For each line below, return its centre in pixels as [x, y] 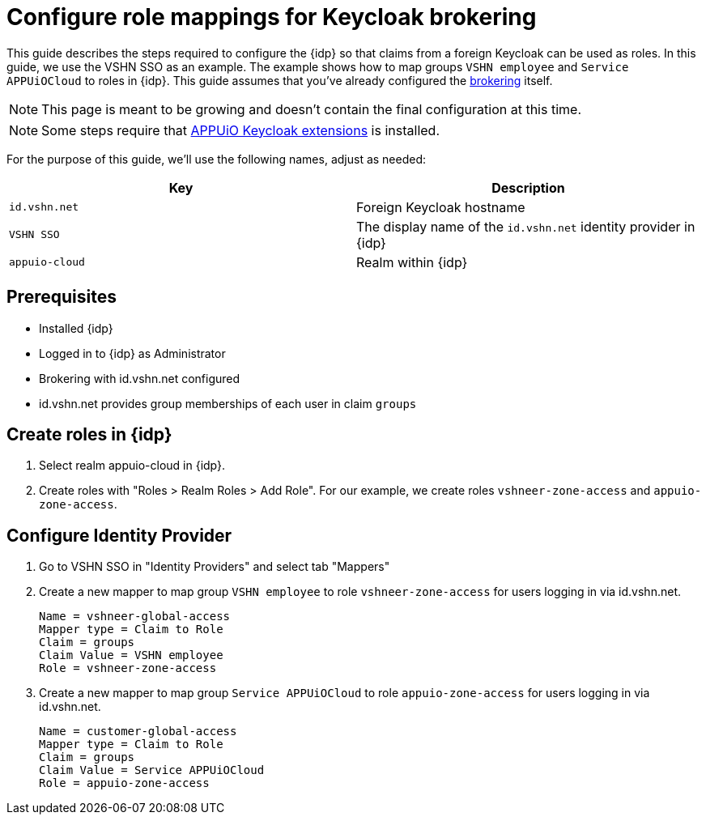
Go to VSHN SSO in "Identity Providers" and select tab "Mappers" [215, 567]
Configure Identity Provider [119, 535]
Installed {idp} [76, 328]
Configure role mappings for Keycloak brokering [272, 17]
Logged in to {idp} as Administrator [132, 353]
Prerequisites [62, 297]
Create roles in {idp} [89, 435]
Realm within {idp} [412, 262]
